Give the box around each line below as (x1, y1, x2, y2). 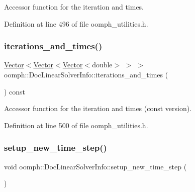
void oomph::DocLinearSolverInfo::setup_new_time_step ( (4, 161, 187, 171)
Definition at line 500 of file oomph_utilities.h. (4, 120, 148, 130)
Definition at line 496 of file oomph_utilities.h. (4, 18, 148, 29)
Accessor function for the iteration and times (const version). (4, 103, 192, 114)
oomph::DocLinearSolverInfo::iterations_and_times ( (4, 69, 168, 79)
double (92, 59, 113, 70)
